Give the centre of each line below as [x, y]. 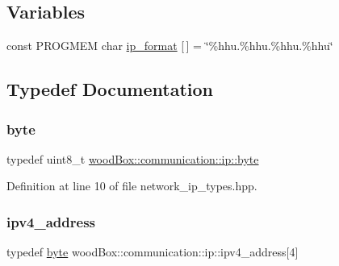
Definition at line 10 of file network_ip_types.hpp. [132, 186]
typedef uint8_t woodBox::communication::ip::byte [133, 158]
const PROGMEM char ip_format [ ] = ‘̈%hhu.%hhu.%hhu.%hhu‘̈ [170, 46]
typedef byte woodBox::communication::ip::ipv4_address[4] [153, 252]
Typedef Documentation [110, 89]
